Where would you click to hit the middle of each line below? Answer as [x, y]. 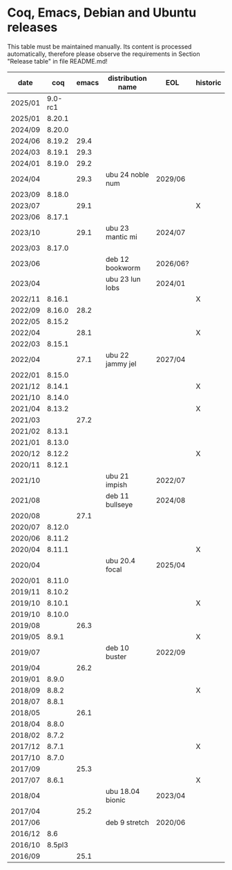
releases [32, 27]
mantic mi [122, 236]
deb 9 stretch [128, 822]
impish [117, 484]
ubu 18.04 [123, 791]
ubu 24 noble [128, 174]
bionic [116, 800]
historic [209, 82]
